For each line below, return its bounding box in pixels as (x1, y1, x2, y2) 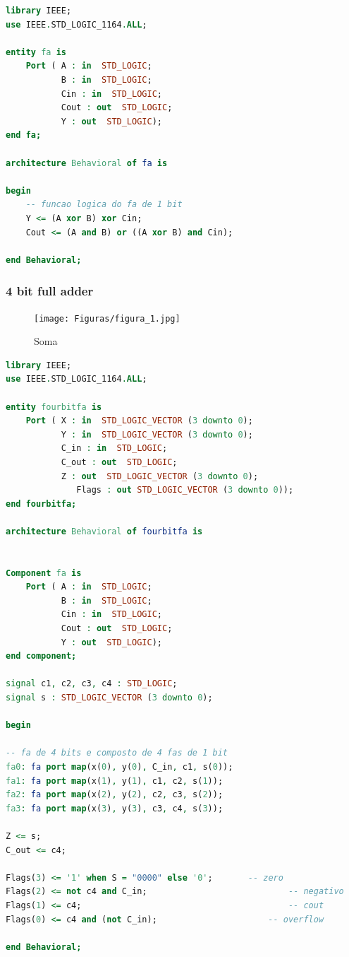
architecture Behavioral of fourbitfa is (6, 526, 203, 536)
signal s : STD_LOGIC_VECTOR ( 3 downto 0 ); (6, 693, 213, 703)
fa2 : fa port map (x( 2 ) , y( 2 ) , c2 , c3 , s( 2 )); (6, 789, 224, 800)
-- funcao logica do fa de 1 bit (25, 199, 183, 210)
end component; (6, 651, 77, 662)
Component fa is (6, 568, 82, 578)
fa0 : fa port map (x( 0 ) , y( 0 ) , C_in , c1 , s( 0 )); (6, 761, 233, 772)
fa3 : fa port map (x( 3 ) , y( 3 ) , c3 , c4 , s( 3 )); (6, 803, 224, 814)
